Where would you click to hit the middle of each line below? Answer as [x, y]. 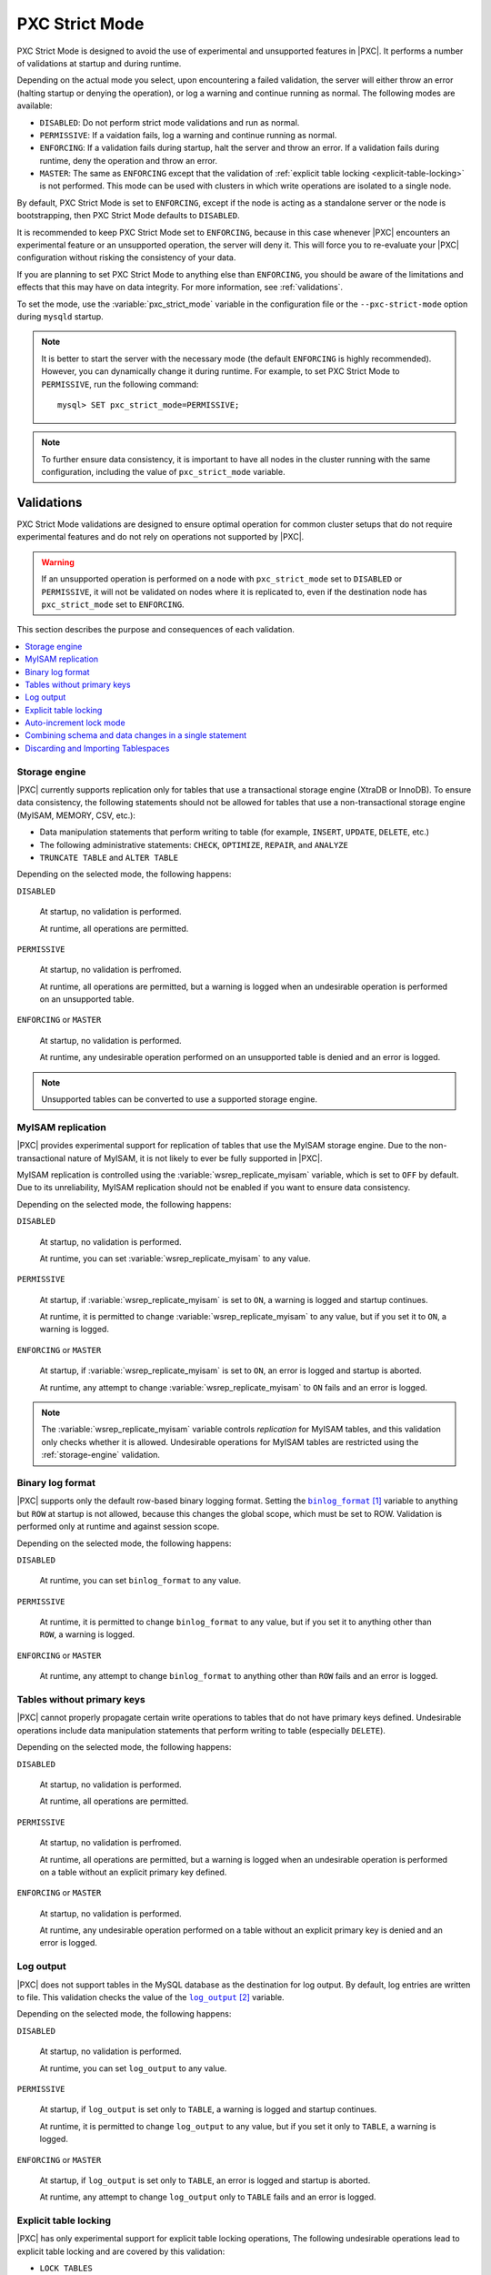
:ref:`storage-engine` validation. [101, 1455]
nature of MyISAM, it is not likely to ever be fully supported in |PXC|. [195, 1158]
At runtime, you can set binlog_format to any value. [140, 1581]
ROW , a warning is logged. [87, 1634]
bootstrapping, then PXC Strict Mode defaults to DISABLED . [128, 216]
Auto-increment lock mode [75, 723]
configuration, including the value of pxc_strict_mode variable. [163, 472]
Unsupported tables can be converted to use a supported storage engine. [180, 1099]
